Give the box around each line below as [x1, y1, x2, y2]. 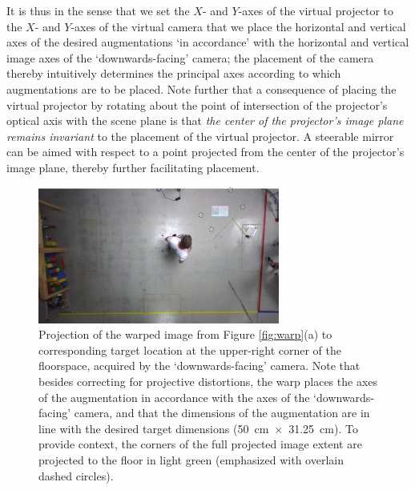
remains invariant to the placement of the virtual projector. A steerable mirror [6, 127, 394, 144]
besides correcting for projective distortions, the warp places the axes [38, 372, 378, 389]
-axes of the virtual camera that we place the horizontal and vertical [71, 18, 406, 34]
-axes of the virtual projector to [238, 2, 394, 18]
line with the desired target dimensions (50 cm [38, 420, 269, 436]
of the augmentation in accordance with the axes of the [38, 388, 310, 405]
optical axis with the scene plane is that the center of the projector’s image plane [6, 112, 404, 129]
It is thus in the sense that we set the [6, 2, 190, 18]
